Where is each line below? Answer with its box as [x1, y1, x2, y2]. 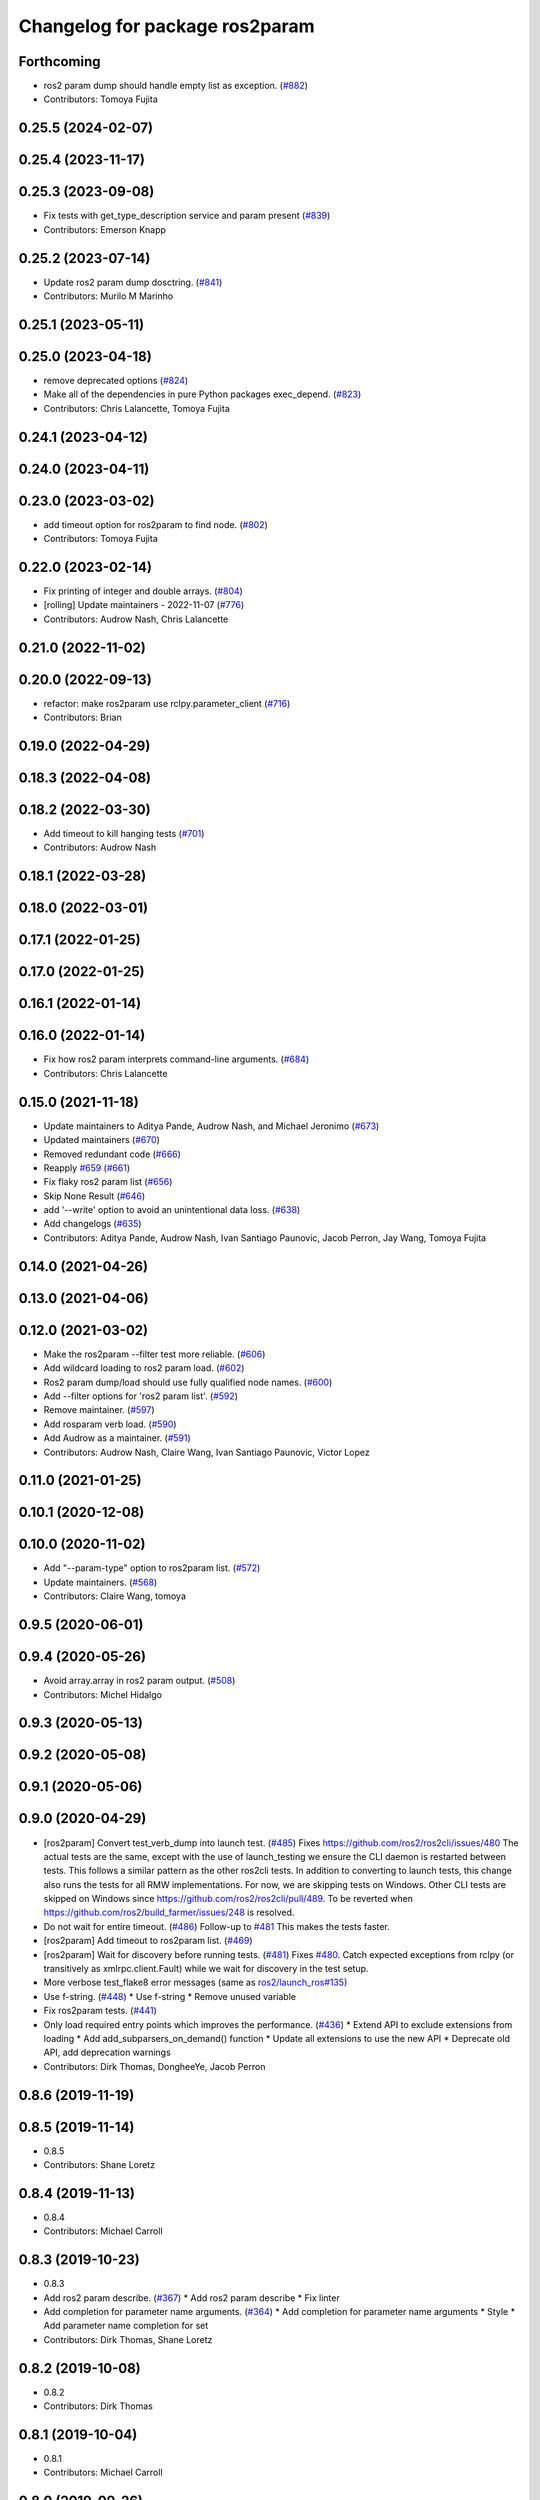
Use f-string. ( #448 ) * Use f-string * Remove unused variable [43, 1990, 297, 2002]
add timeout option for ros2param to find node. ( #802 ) [43, 518, 269, 530]
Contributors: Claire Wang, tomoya [43, 1590, 187, 1602]
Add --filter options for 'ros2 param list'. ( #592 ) [43, 1390, 239, 1402]
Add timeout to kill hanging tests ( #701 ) [43, 828, 205, 840]
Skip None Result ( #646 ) [43, 1190, 146, 1202]
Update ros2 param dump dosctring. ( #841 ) [43, 276, 223, 288]
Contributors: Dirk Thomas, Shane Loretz [43, 2333, 213, 2345]
